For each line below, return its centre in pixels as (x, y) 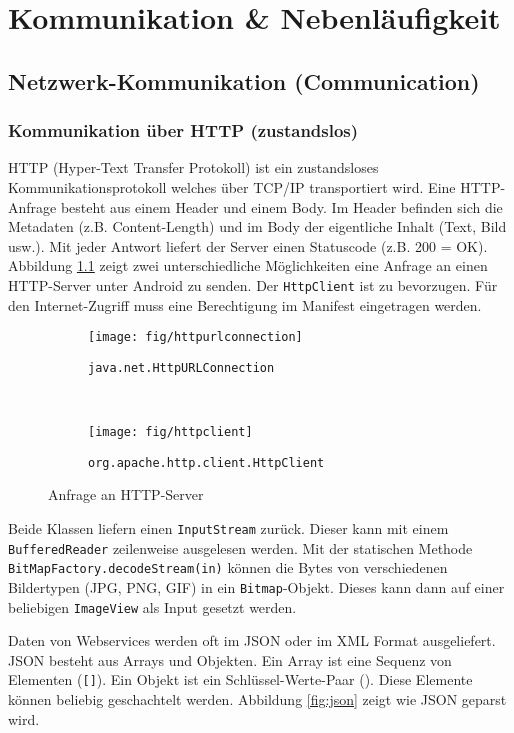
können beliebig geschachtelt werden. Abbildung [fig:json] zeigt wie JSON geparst (257, 699)
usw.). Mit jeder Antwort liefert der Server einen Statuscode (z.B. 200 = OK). (248, 245)
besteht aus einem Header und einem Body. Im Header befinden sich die (281, 206)
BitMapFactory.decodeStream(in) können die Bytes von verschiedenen (228, 567)
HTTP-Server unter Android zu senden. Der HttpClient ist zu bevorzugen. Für (253, 284)
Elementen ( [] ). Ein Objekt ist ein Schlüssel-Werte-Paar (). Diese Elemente (240, 679)
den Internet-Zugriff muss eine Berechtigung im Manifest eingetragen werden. (245, 304)
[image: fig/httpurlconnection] (195, 337)
